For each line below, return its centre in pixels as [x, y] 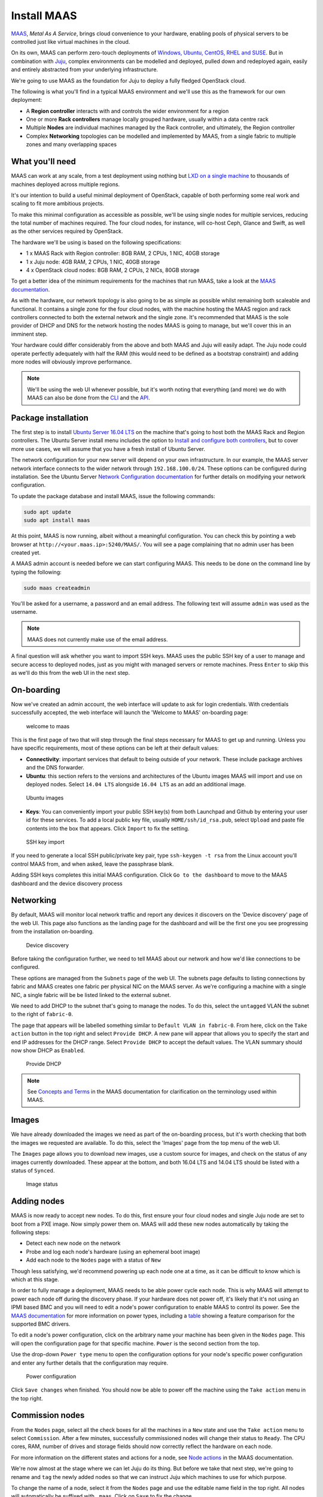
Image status [42, 1184]
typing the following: [36, 572]
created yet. [26, 552]
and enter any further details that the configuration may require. [90, 1363]
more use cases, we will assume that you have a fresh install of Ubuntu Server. [108, 449]
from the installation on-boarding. [52, 932]
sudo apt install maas [57, 520]
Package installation [50, 418]
